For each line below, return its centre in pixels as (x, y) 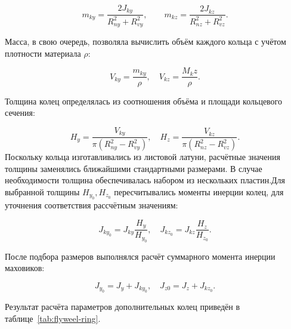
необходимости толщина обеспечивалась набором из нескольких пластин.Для (145, 180)
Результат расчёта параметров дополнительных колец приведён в (123, 307)
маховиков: (25, 268)
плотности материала (43, 53)
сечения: (20, 113)
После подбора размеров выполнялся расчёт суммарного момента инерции (140, 256)
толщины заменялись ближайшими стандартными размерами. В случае (134, 168)
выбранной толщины (42, 191)
